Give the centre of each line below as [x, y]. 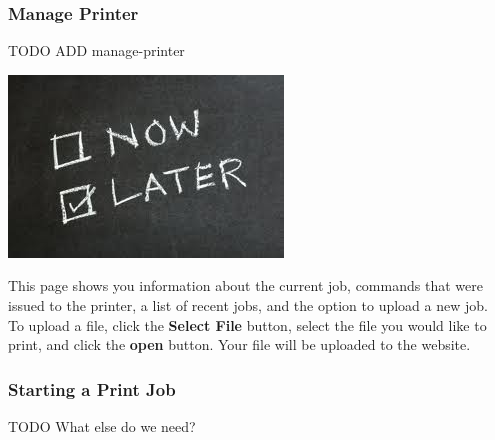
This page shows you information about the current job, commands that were [245, 285]
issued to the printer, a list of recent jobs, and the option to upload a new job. [248, 305]
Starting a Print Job [92, 388]
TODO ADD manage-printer [96, 50]
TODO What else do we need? [102, 426]
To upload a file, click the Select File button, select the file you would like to [247, 324]
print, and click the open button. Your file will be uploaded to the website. [239, 344]
